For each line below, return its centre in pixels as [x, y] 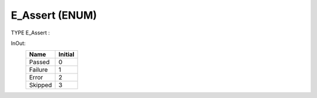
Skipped [41, 85]
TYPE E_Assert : [30, 33]
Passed [39, 62]
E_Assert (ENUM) [54, 15]
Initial [66, 54]
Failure [38, 70]
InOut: [18, 43]
